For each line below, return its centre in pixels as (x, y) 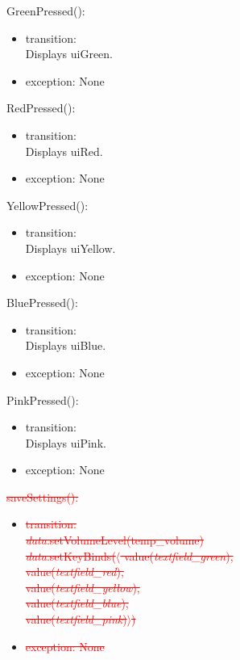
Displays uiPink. (66, 442)
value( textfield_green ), (178, 555)
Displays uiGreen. (69, 54)
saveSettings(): (43, 496)
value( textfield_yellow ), (83, 587)
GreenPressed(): (46, 11)
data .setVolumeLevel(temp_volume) (115, 540)
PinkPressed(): (43, 399)
